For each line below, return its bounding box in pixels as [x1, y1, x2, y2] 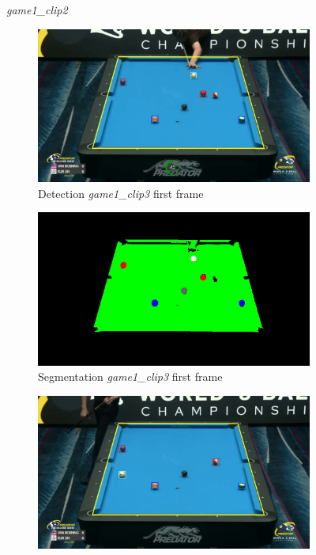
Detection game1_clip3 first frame [38, 184, 204, 201]
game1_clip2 [6, 2, 68, 17]
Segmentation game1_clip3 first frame [38, 368, 223, 385]
